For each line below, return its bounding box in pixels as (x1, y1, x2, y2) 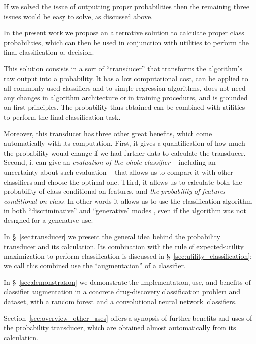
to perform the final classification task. (4, 111, 121, 122)
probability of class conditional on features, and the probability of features (4, 186, 225, 196)
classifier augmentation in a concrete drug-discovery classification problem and (4, 286, 241, 297)
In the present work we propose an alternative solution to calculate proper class (4, 28, 244, 38)
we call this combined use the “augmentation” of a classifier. (4, 260, 186, 271)
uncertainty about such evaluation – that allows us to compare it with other (4, 166, 233, 177)
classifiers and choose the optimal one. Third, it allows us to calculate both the (4, 176, 242, 187)
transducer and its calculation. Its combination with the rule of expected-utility (4, 241, 244, 251)
